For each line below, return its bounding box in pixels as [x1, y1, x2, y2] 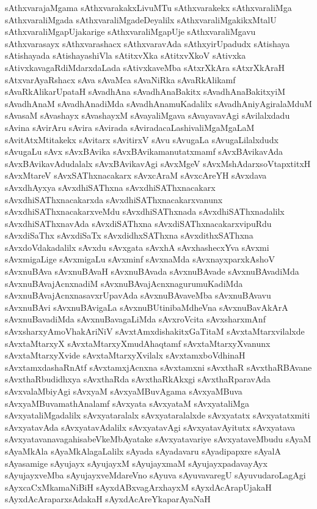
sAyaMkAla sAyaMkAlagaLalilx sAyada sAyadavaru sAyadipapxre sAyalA [5, 444, 281, 457]
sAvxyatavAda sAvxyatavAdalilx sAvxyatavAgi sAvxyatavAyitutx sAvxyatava [5, 420, 296, 433]
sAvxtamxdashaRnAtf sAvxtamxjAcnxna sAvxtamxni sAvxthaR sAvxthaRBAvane [5, 360, 312, 373]
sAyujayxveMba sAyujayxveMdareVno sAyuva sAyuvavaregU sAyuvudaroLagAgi [5, 469, 306, 481]
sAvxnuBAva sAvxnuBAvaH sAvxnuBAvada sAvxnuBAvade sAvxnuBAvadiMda [5, 265, 299, 278]
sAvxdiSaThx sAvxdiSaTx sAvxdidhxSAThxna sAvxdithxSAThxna [5, 229, 253, 242]
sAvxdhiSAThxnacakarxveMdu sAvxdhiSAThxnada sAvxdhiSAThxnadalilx [5, 205, 285, 218]
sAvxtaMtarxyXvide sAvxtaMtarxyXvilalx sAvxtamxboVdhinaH [5, 349, 246, 362]
